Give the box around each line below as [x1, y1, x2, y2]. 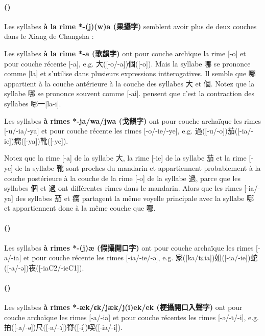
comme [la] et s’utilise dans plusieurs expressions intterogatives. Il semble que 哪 [4, 68, 256, 79]
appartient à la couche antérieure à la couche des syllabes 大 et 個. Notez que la [4, 78, 255, 88]
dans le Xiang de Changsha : [4, 31, 94, 41]
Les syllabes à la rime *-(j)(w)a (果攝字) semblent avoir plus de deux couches [4, 20, 257, 31]
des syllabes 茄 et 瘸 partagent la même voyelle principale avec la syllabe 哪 [15, 192, 254, 203]
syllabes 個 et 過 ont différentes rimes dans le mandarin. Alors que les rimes [4, 183, 242, 193]
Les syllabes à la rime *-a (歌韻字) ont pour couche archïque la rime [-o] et [4, 48, 246, 58]
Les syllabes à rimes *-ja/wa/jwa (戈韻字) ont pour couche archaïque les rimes [4, 115, 261, 126]
